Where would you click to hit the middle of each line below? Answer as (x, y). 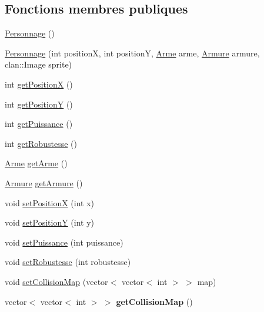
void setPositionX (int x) (50, 202)
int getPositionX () (39, 84)
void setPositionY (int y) (50, 222)
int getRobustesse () (41, 143)
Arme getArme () (36, 163)
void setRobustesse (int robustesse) (68, 262)
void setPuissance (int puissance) (64, 242)
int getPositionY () (39, 104)
